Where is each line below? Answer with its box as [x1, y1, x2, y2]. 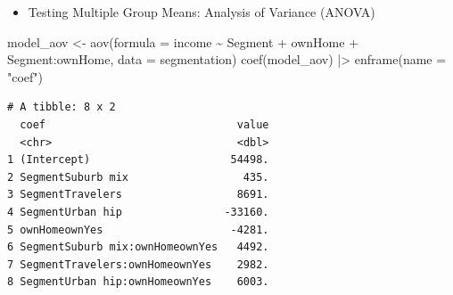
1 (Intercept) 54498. [7, 153, 269, 167]
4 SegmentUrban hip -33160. [7, 205, 269, 218]
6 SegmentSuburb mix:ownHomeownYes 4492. [7, 241, 269, 254]
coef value [20, 118, 269, 131]
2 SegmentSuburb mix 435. [7, 170, 269, 184]
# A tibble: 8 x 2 [7, 101, 116, 114]
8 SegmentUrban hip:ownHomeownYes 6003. [7, 275, 269, 289]
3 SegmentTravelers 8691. [7, 188, 269, 201]
